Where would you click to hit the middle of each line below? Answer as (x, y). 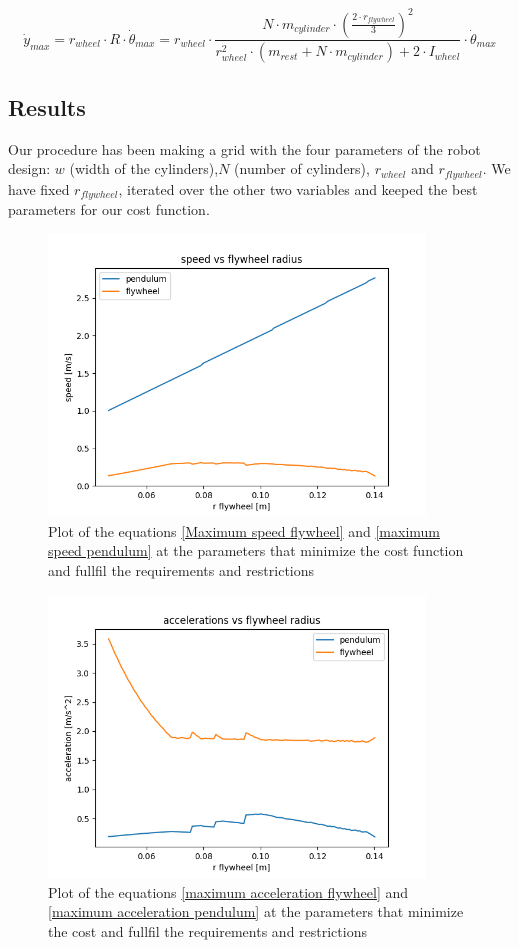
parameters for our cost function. (109, 209)
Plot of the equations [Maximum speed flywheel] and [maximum (244, 530)
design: (29, 168)
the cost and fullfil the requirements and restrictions (207, 930)
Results (47, 106)
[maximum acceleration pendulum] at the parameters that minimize (256, 911)
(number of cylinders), (302, 168)
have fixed (39, 188)
